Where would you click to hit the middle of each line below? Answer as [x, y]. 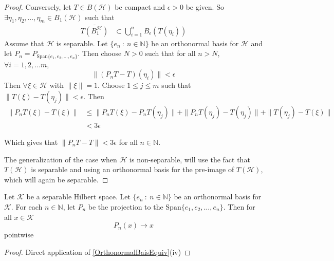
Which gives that [31, 142]
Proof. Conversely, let [38, 7]
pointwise [19, 235]
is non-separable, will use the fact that [190, 159]
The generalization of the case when [61, 159]
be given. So [205, 7]
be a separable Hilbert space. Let [78, 197]
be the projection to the [126, 206]
